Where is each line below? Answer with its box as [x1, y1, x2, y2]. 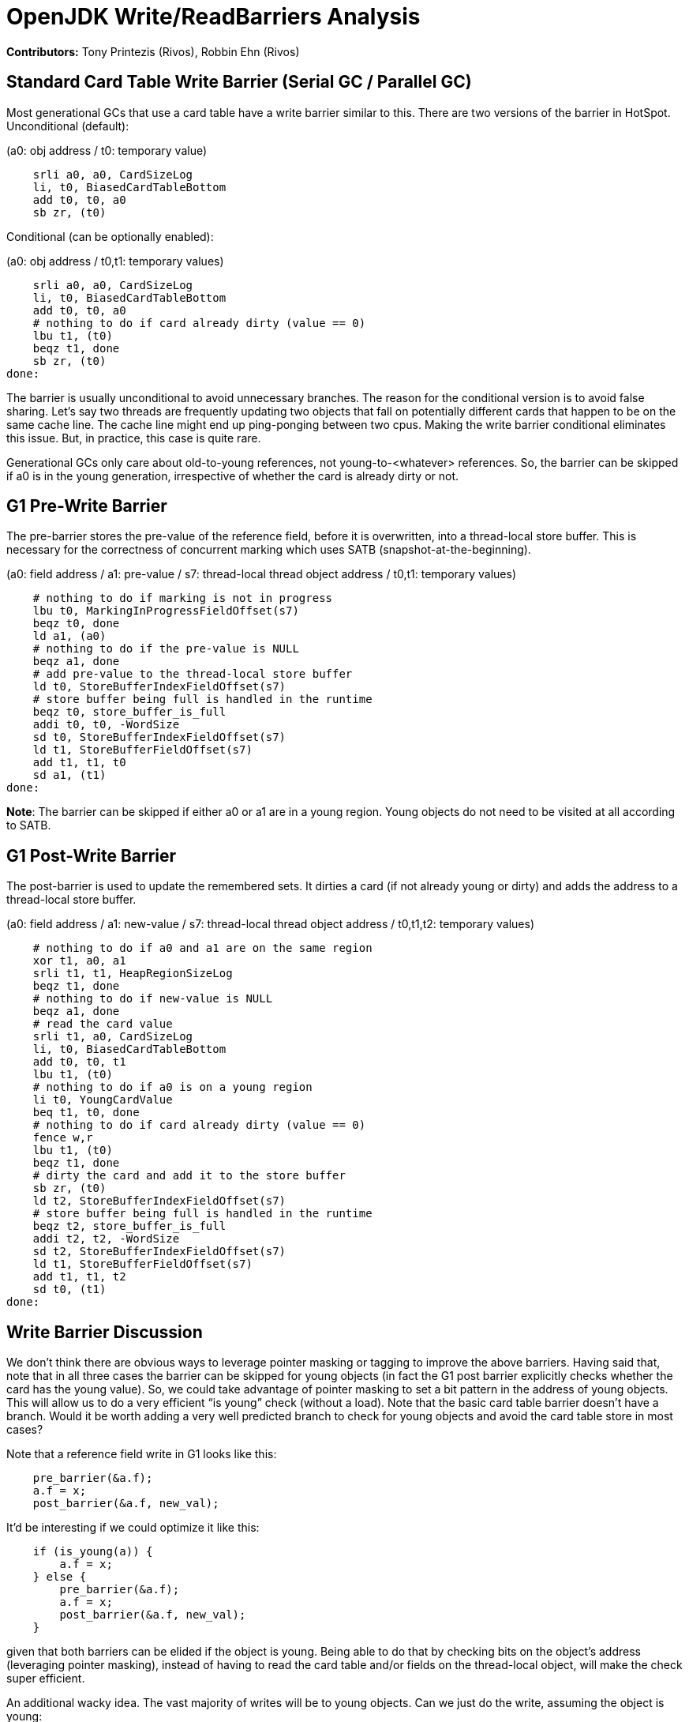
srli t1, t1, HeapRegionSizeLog [32, 967, 233, 980]
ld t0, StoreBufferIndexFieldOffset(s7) [32, 680, 286, 694]
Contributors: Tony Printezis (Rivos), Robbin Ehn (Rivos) [6, 44, 300, 58]
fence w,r [32, 1131, 93, 1145]
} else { [32, 1570, 87, 1584]
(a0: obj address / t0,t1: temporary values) [6, 254, 224, 268]
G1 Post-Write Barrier [6, 845, 177, 866]
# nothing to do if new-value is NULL [32, 992, 273, 1006]
